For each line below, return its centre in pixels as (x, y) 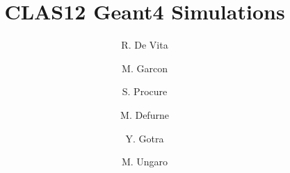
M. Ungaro (145, 162)
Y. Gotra (145, 138)
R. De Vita (145, 45)
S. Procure (145, 91)
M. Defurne (145, 114)
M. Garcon (145, 68)
